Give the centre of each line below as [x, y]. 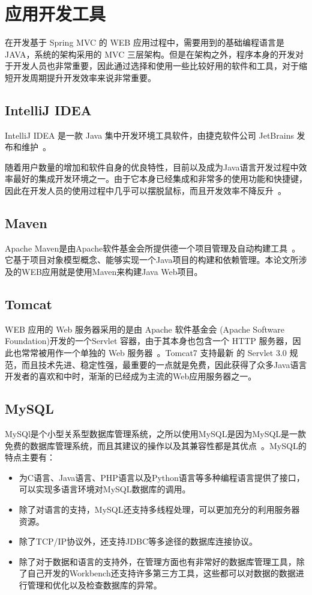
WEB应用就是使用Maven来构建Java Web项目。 [112, 272]
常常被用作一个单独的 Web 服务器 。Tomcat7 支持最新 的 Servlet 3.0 [154, 353]
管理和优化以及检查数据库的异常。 [94, 584]
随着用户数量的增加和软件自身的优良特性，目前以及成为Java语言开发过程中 [152, 167]
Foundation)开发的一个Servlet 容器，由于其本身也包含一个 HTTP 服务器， [149, 341]
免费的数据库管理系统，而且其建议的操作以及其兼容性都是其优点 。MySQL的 [156, 445]
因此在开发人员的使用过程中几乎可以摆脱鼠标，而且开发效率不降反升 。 [145, 191]
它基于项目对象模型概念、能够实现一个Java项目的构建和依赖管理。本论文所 [152, 260]
